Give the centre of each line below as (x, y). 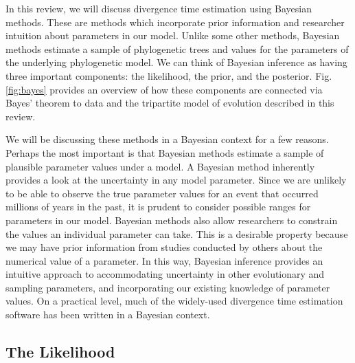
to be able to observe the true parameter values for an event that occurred (162, 193)
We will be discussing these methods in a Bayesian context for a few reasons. (167, 139)
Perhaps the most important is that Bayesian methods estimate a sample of (165, 152)
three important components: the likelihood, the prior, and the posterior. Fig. (169, 75)
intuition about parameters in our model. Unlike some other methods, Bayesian (173, 35)
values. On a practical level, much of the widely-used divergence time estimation (174, 301)
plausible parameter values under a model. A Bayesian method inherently (160, 166)
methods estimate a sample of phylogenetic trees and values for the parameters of (177, 48)
